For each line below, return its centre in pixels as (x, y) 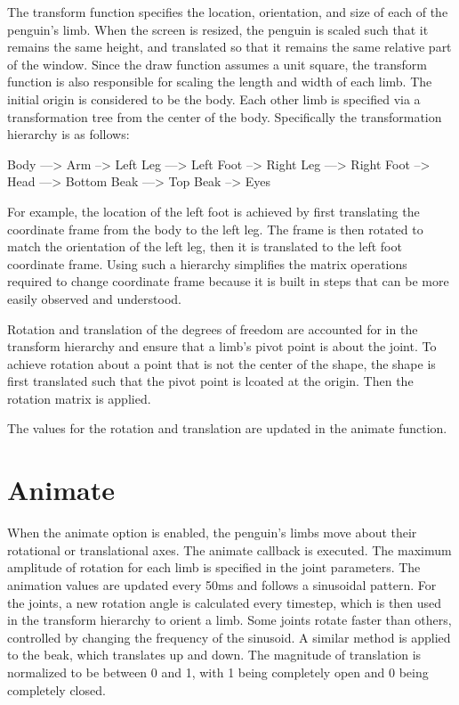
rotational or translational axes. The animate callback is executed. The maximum (229, 549)
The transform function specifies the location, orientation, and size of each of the (228, 12)
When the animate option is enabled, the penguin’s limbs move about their (212, 533)
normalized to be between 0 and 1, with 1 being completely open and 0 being (218, 672)
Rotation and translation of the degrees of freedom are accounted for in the (213, 328)
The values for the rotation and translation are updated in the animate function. (227, 428)
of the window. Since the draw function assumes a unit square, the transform (217, 64)
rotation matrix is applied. (79, 398)
